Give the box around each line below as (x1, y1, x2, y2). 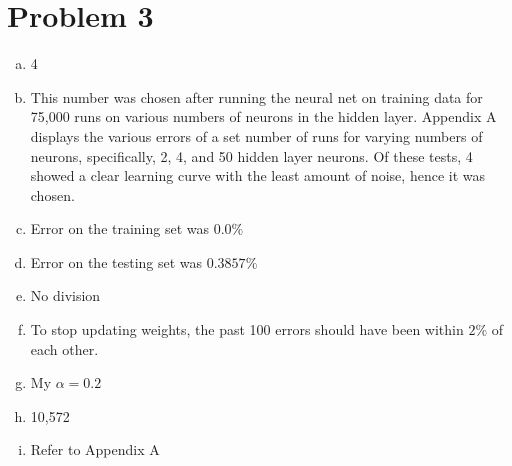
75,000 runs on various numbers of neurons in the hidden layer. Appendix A (30, 106, 497, 127)
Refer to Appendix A (30, 439, 160, 460)
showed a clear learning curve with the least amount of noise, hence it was (30, 165, 485, 186)
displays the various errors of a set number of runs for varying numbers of (30, 125, 483, 146)
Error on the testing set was (30, 251, 203, 272)
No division (30, 285, 101, 306)
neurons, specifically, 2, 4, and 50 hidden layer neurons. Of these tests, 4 (30, 145, 473, 166)
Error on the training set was (30, 218, 210, 239)
